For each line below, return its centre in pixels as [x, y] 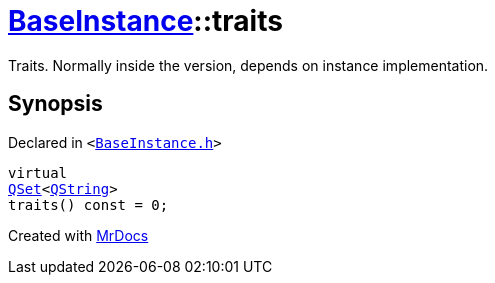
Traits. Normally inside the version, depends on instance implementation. [248, 65]
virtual [38, 172]
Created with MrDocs [78, 235]
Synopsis [55, 104]
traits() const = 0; [88, 204]
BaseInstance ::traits [145, 21]
